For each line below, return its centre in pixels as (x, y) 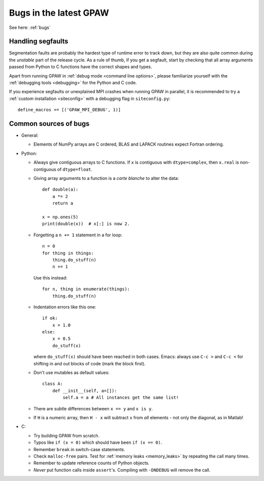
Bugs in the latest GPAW (59, 13)
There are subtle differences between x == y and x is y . (93, 408)
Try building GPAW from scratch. (66, 435)
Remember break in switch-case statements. (79, 449)
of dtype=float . (75, 169)
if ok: (50, 318)
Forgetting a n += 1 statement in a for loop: (78, 235)
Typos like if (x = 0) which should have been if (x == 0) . (98, 443)
